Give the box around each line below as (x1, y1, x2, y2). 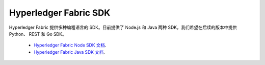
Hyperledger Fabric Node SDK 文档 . (33, 42, 106, 48)
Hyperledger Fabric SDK (9, 7, 110, 18)
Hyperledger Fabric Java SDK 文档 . (33, 49, 105, 55)
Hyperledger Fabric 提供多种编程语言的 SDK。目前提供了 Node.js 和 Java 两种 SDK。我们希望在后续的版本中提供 (9, 24, 238, 30)
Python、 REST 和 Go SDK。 (9, 31, 67, 37)
